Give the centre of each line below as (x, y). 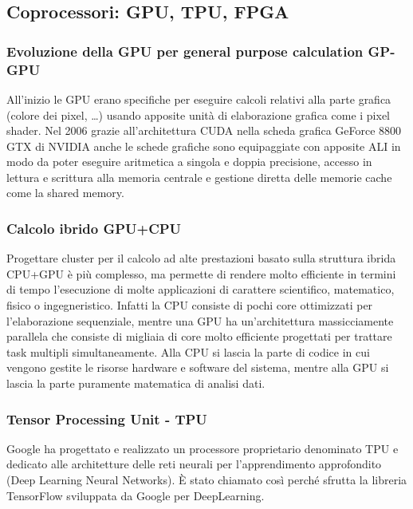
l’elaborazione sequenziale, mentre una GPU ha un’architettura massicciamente (200, 320)
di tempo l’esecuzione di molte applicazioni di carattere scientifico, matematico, (201, 289)
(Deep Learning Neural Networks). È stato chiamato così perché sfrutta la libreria (207, 480)
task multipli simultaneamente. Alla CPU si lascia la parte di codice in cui (188, 351)
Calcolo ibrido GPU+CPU (94, 228)
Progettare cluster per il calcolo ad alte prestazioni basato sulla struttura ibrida (201, 258)
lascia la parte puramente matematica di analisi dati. (136, 383)
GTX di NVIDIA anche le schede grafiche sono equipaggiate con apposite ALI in (204, 146)
